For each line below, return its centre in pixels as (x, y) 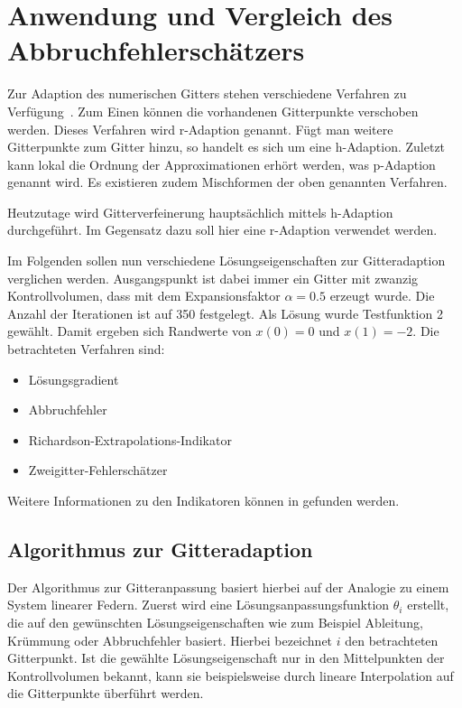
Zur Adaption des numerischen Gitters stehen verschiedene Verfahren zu (207, 93)
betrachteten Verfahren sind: (86, 349)
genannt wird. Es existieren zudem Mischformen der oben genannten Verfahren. (227, 182)
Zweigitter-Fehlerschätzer (98, 470)
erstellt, (428, 605)
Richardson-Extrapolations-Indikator (130, 439)
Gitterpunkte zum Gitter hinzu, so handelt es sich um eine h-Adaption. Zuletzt (226, 147)
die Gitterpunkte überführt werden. (106, 693)
